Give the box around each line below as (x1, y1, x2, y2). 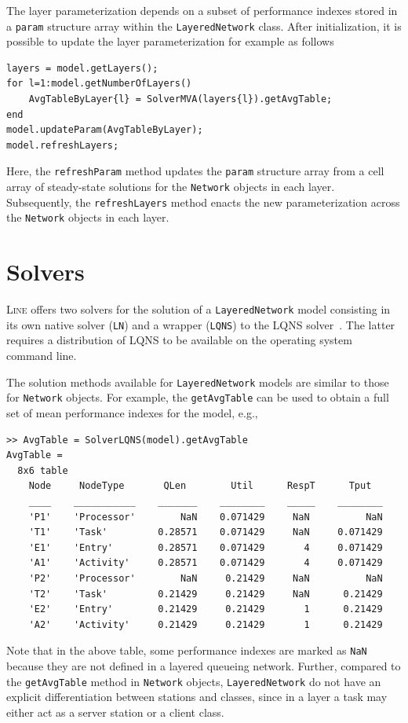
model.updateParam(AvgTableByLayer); (6, 124, 203, 136)
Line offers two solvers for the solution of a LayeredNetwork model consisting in (6, 301, 391, 317)
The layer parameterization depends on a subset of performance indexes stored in (6, 2, 398, 18)
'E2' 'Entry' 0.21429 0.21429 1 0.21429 (28, 604, 383, 615)
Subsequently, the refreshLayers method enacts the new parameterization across (6, 193, 400, 210)
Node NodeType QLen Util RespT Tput (28, 480, 372, 492)
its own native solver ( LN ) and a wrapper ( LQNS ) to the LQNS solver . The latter (6, 316, 395, 332)
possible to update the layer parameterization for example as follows (6, 33, 334, 50)
